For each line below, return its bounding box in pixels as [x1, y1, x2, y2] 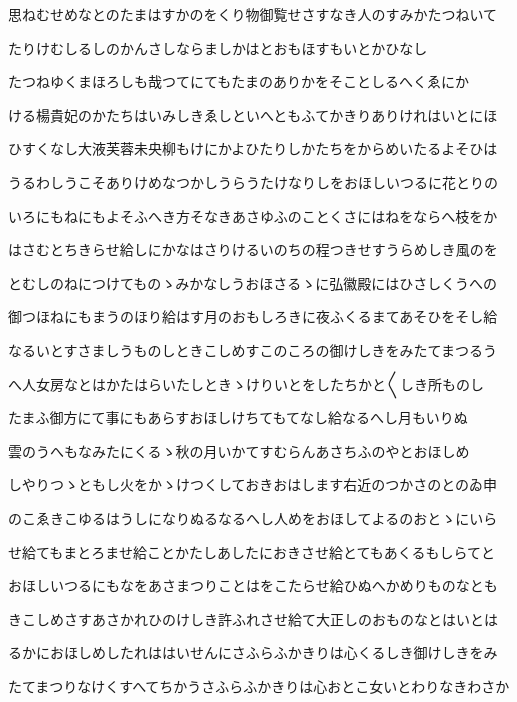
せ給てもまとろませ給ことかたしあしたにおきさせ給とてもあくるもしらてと [8, 541, 496, 562]
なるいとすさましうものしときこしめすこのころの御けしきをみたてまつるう [8, 339, 497, 360]
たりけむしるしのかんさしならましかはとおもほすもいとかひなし [8, 37, 428, 58]
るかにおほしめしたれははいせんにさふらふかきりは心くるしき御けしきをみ [8, 642, 498, 663]
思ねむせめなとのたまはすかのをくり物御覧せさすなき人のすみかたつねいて [8, 4, 498, 24]
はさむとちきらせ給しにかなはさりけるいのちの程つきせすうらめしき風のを [8, 239, 498, 260]
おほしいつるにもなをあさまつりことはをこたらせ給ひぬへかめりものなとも [8, 575, 498, 596]
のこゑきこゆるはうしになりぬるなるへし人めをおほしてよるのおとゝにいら [8, 507, 498, 528]
